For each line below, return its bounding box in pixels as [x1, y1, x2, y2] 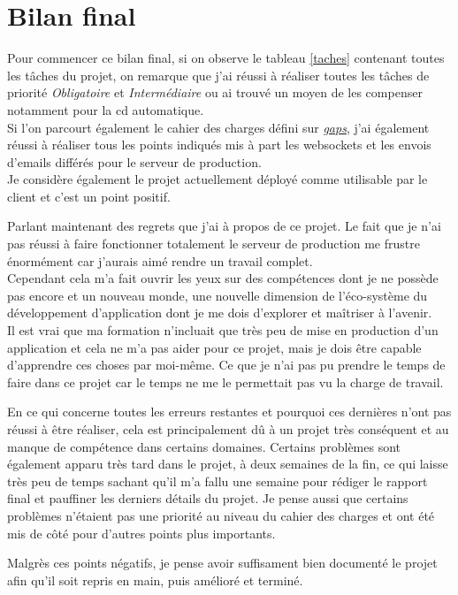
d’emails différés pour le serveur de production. [7, 152, 262, 171]
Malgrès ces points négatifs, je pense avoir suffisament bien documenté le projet [7, 553, 438, 572]
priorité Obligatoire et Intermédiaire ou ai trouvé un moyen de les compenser [7, 83, 423, 102]
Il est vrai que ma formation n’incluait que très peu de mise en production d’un [7, 321, 439, 339]
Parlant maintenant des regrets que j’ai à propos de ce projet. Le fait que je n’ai [7, 217, 441, 235]
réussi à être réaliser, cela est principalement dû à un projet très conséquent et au [7, 420, 449, 438]
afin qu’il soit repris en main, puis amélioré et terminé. [7, 570, 303, 589]
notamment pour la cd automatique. [7, 100, 204, 118]
